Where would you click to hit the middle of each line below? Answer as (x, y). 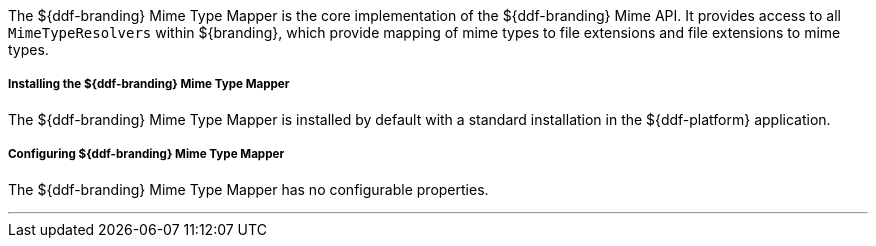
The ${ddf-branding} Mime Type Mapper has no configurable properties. (248, 189)
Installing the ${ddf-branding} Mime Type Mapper (149, 84)
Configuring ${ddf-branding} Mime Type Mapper (146, 154)
